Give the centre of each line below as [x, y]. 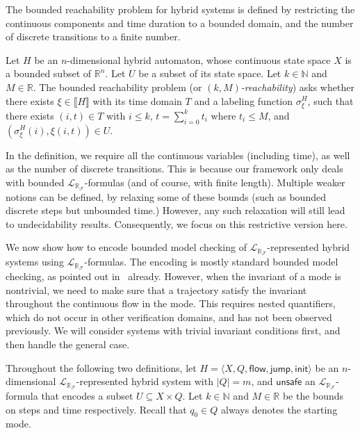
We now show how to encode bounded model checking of [126, 247]
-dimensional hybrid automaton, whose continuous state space [199, 59]
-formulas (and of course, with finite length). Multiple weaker [215, 182]
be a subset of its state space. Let [210, 73]
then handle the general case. [68, 344]
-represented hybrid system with [145, 381]
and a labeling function [244, 100]
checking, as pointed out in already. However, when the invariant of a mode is [173, 276]
